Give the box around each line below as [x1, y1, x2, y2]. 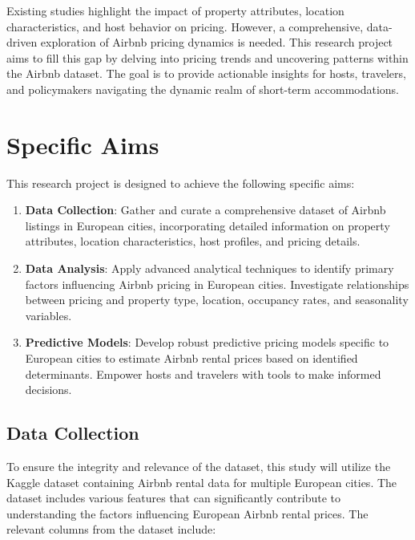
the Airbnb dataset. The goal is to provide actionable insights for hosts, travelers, [6, 65, 406, 82]
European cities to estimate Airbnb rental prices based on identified [25, 350, 358, 367]
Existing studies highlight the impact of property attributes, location [6, 2, 344, 18]
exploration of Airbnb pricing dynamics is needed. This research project [40, 34, 393, 51]
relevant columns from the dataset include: [6, 521, 216, 538]
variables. [25, 307, 72, 323]
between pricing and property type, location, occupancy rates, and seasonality [25, 291, 409, 308]
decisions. [25, 381, 72, 398]
